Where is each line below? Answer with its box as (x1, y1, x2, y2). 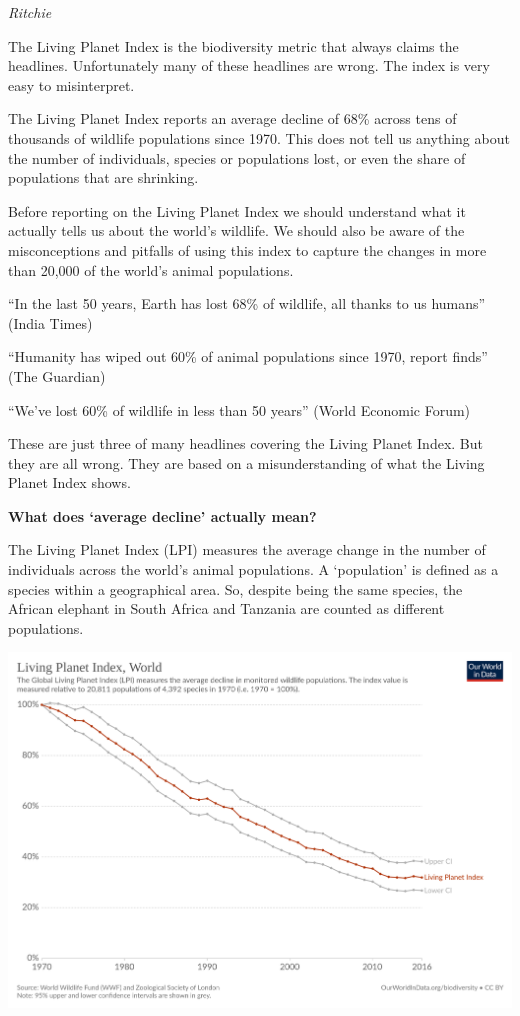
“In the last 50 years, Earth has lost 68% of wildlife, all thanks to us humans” (8, 293, 486, 314)
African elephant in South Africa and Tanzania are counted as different (8, 598, 445, 619)
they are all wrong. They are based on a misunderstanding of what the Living (8, 452, 485, 473)
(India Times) (8, 312, 93, 333)
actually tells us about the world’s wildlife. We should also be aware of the (8, 220, 465, 241)
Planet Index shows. (8, 472, 131, 493)
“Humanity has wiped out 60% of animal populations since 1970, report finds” (8, 346, 488, 367)
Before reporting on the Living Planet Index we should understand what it (8, 200, 466, 221)
